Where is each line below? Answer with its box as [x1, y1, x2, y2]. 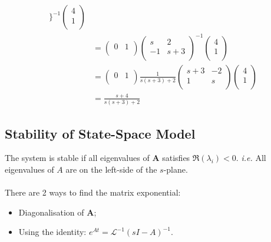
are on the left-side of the [65, 163, 157, 176]
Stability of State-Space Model [5, 124, 196, 142]
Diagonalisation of [18, 206, 84, 218]
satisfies [162, 152, 190, 164]
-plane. [163, 163, 188, 176]
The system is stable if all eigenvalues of [5, 152, 150, 164]
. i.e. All [236, 152, 266, 164]
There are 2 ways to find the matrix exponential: [5, 186, 181, 199]
